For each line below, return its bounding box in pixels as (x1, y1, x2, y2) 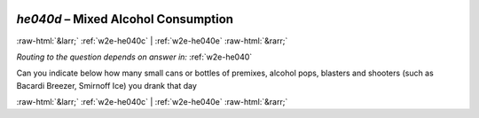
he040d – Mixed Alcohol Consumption (16, 12, 234, 27)
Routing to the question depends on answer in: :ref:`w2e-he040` (16, 51, 253, 62)
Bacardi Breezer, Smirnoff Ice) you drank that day (16, 80, 197, 90)
